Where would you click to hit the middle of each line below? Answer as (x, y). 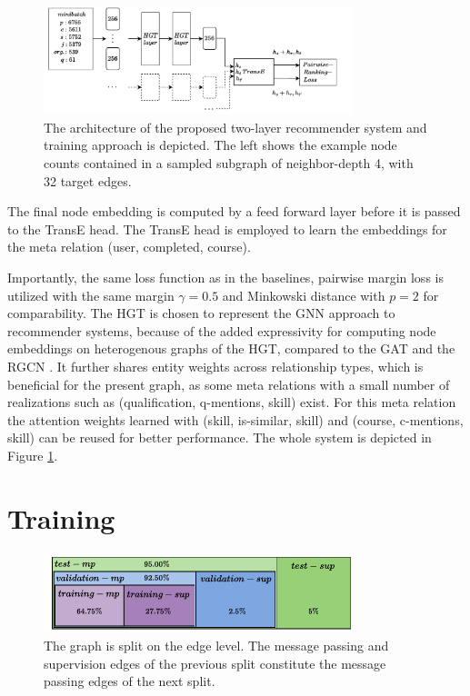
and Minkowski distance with (304, 295)
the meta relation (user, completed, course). (129, 247)
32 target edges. (88, 180)
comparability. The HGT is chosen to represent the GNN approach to (201, 313)
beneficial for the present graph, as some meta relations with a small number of (229, 384)
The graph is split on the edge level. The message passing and (216, 645)
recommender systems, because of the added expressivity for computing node (222, 330)
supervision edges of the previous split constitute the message (215, 663)
